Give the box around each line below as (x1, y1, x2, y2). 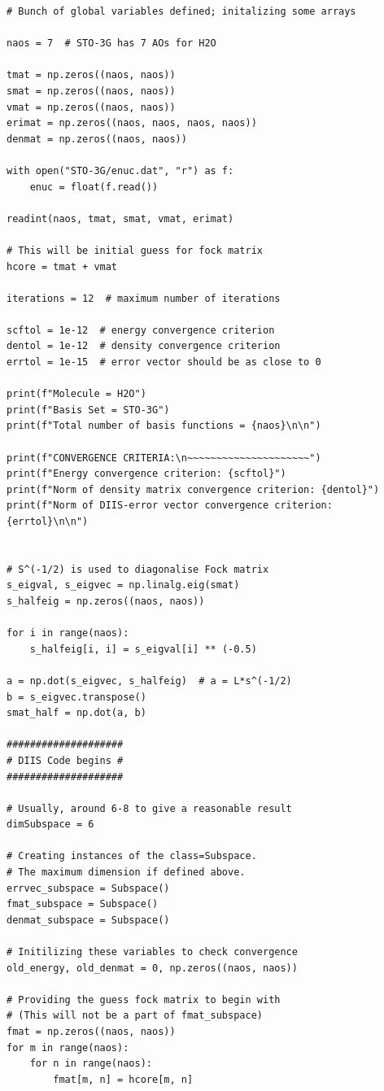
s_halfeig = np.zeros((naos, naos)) (7, 595, 205, 607)
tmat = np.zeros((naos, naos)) (7, 69, 176, 81)
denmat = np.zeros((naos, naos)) (7, 133, 187, 145)
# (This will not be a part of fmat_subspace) (7, 1010, 263, 1022)
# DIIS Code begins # (7, 754, 124, 766)
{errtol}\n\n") (7, 516, 89, 527)
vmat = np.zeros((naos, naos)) (7, 101, 176, 113)
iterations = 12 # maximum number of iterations (7, 292, 281, 304)
